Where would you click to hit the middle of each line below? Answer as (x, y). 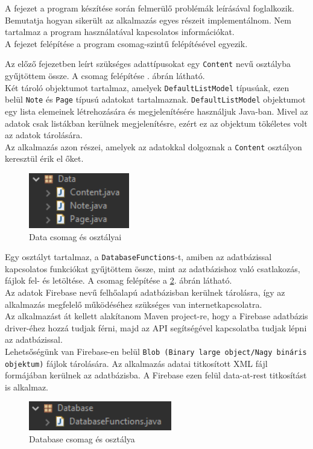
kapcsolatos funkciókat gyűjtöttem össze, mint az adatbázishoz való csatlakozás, (153, 268)
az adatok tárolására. (44, 135)
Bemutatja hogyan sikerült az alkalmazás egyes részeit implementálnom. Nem (148, 20)
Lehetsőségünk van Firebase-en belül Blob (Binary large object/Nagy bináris (156, 351)
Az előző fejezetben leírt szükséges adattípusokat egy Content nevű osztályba (148, 64)
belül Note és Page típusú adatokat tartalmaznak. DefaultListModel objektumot (155, 99)
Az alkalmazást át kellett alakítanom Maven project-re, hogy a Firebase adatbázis (156, 316)
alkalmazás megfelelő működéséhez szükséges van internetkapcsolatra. (134, 304)
